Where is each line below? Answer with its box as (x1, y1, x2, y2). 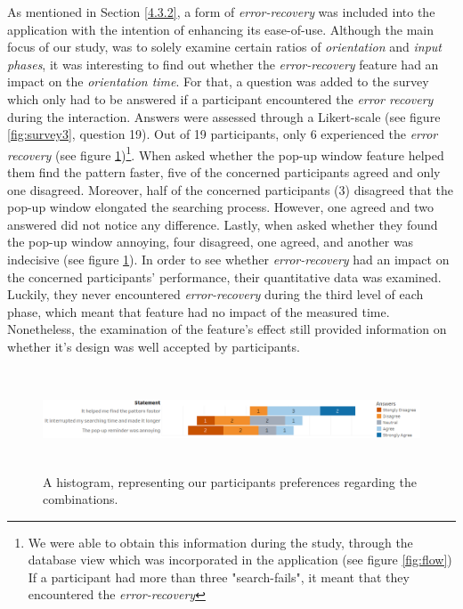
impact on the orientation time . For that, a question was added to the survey (7, 72, 429, 91)
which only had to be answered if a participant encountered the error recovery (7, 89, 434, 108)
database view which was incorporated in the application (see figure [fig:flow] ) (28, 550, 452, 569)
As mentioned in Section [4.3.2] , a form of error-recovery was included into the (7, 3, 435, 20)
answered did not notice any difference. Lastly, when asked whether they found (7, 215, 438, 233)
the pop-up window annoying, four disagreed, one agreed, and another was (7, 232, 414, 251)
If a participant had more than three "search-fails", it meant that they (28, 567, 410, 586)
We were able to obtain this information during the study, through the (28, 532, 413, 551)
